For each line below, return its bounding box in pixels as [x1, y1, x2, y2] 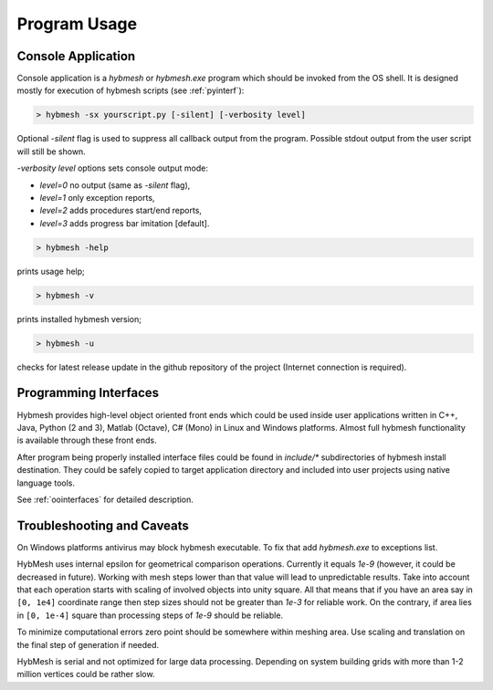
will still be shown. [16, 146, 86, 157]
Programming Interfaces [16, 385, 160, 401]
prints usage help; [16, 266, 86, 277]
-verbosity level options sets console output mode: [16, 162, 209, 173]
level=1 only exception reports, [39, 192, 155, 203]
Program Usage [16, 14, 137, 34]
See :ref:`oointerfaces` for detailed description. [16, 494, 194, 505]
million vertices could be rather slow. [16, 669, 155, 680]
